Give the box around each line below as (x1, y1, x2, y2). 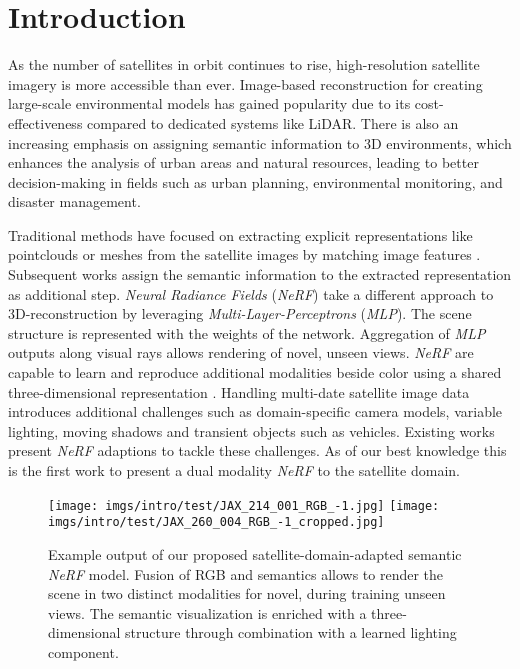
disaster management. (8, 191, 141, 212)
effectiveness (8, 112, 83, 133)
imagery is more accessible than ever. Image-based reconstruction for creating (8, 73, 483, 94)
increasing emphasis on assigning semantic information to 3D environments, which (8, 132, 512, 153)
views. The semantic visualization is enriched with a (48, 602, 367, 623)
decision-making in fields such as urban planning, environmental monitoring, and (8, 171, 503, 192)
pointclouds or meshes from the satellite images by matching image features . (8, 244, 481, 265)
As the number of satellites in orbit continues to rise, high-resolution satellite (8, 54, 480, 75)
